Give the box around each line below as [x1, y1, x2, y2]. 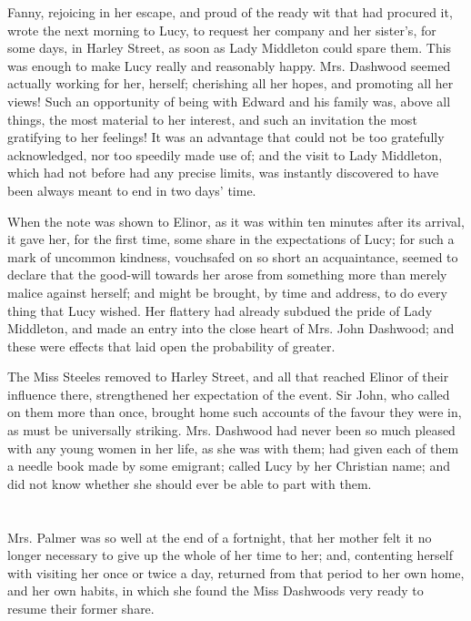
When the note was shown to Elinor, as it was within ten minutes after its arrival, [7, 211, 465, 230]
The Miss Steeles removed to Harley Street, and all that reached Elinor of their [7, 367, 449, 386]
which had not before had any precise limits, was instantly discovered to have [7, 163, 439, 182]
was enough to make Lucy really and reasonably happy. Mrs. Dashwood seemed [7, 56, 451, 75]
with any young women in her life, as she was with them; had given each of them [7, 438, 459, 457]
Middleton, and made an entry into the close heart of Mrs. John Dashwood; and [7, 319, 455, 338]
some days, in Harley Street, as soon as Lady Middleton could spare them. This [7, 38, 452, 57]
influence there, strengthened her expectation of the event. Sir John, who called [7, 384, 450, 403]
